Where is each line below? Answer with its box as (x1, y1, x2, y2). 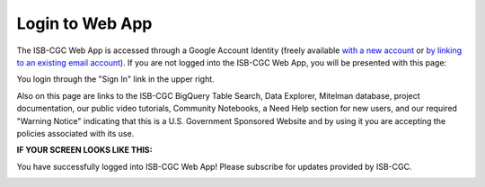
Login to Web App (16, 13, 153, 33)
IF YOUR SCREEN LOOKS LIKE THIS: (16, 145, 153, 156)
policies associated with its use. (16, 128, 135, 138)
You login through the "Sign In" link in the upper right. (16, 74, 215, 85)
